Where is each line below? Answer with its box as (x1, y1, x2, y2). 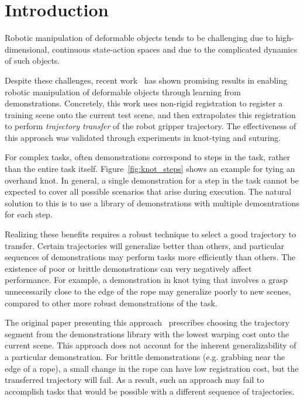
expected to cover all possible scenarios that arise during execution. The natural (5, 185, 292, 198)
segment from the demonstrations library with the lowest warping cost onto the (5, 327, 289, 340)
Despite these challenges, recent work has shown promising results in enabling (5, 74, 288, 86)
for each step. (5, 208, 53, 220)
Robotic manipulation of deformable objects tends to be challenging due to (5, 32, 273, 44)
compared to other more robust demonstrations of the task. (5, 296, 217, 309)
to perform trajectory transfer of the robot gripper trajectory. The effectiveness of (5, 120, 296, 132)
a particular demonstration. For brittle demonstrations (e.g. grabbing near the (5, 350, 285, 362)
